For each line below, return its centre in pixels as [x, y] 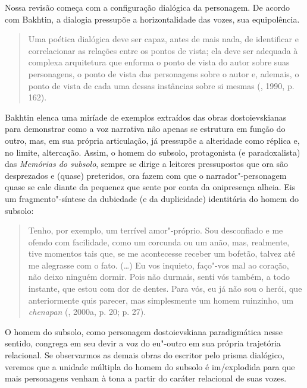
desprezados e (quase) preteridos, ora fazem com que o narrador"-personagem [146, 175]
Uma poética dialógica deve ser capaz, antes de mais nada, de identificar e [163, 39]
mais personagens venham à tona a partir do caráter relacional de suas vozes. [146, 378]
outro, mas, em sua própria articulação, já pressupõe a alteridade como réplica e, [152, 140]
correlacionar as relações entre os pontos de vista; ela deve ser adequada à [163, 50]
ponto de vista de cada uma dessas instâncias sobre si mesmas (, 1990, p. [161, 85]
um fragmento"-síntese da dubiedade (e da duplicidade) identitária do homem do [152, 198]
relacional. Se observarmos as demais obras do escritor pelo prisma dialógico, [145, 355]
